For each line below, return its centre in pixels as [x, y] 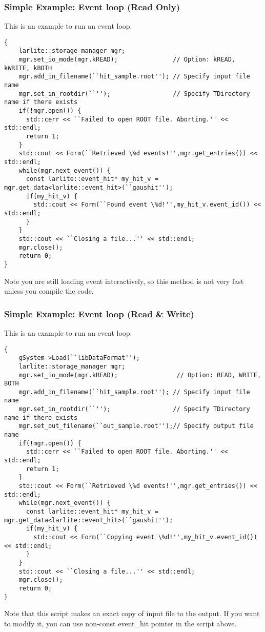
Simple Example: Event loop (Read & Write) [99, 313]
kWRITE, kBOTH [28, 68]
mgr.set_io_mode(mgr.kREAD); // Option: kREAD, [127, 60]
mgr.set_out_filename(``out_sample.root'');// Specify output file [136, 426]
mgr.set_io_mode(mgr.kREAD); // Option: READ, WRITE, [140, 375]
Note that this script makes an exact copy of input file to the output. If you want [132, 613]
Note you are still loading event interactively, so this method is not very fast [124, 281]
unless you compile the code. [49, 291]
